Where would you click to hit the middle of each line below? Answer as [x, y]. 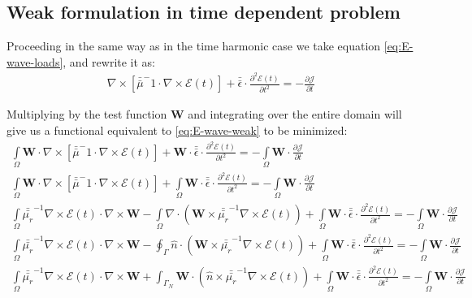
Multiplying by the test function [87, 114]
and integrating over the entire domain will [295, 114]
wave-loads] [35, 61]
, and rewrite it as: [109, 61]
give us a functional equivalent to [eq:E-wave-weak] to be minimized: [177, 130]
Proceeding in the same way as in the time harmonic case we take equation [194, 46]
